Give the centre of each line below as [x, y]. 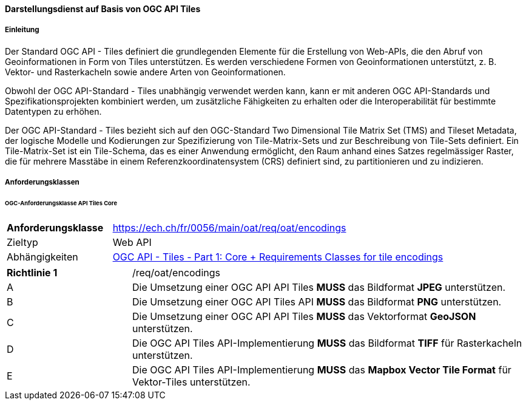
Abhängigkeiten [42, 257]
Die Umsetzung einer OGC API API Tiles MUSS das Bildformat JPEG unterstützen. [319, 287]
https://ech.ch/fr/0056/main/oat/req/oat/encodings [229, 227]
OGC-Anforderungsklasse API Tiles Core [61, 203]
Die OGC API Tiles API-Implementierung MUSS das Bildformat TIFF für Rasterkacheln [327, 343]
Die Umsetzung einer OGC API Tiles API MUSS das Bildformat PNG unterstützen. [317, 301]
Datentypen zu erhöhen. [53, 111]
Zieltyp [22, 242]
